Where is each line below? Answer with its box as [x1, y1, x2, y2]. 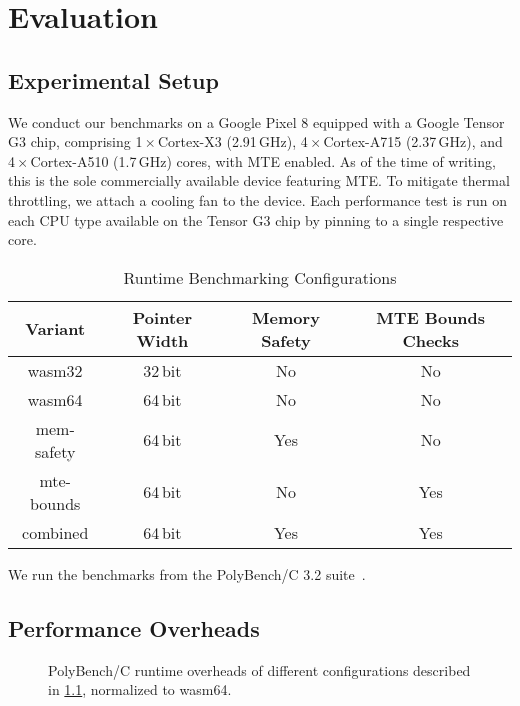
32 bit [143, 358, 182, 382]
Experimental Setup [8, 64, 219, 95]
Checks [402, 328, 460, 352]
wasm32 [27, 358, 83, 382]
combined [22, 520, 89, 544]
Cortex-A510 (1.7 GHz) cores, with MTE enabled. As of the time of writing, [30, 150, 496, 171]
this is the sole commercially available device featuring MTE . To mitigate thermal [8, 170, 510, 191]
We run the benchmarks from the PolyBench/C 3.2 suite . [8, 563, 366, 584]
